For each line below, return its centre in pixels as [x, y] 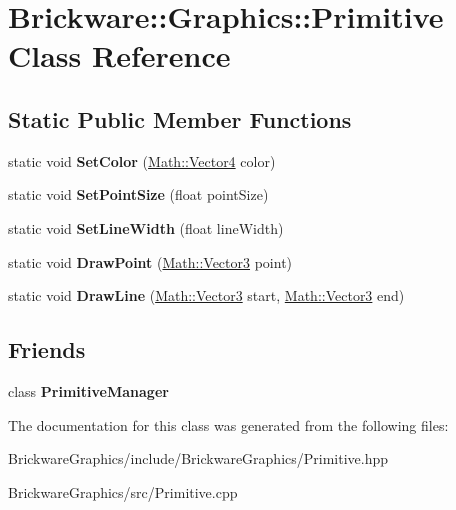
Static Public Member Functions [180, 118]
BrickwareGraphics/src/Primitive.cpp [123, 491]
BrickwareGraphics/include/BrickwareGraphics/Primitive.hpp [198, 458]
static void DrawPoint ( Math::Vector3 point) [150, 261]
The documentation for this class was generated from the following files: [228, 424]
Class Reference [119, 55]
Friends [47, 349]
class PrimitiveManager [88, 390]
